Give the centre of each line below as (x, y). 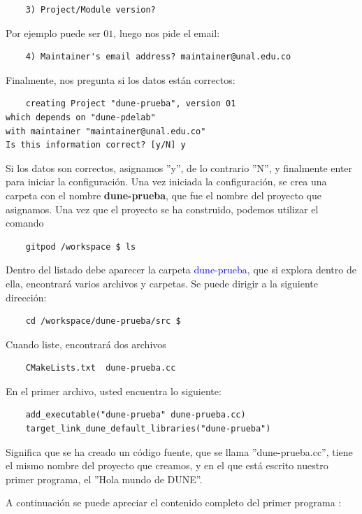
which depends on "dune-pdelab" (81, 117)
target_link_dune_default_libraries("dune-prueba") (148, 429)
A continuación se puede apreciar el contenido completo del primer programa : (174, 502)
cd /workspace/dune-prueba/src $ (103, 321)
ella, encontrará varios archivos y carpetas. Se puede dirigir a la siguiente (162, 283)
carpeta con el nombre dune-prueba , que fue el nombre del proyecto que (164, 195)
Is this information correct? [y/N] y (96, 145)
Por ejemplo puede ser (53, 33)
